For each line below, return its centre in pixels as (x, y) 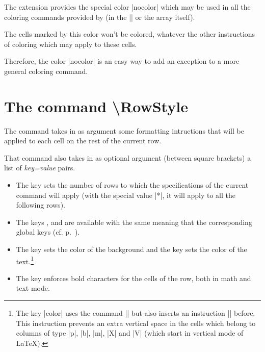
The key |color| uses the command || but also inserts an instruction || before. (136, 313)
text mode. (33, 288)
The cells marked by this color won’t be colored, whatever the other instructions (130, 34)
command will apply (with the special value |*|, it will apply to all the (126, 195)
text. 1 (25, 260)
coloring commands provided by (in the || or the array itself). (100, 17)
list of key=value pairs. (40, 168)
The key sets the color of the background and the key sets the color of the (131, 249)
